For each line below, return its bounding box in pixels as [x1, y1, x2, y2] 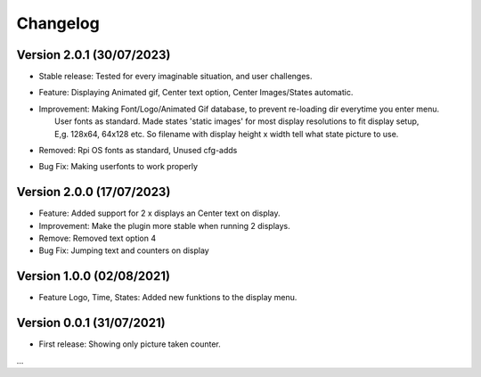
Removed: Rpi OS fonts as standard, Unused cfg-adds [38, 145, 238, 156]
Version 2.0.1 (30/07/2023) [16, 47, 171, 62]
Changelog [16, 13, 100, 33]
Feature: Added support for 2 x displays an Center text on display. [38, 208, 281, 218]
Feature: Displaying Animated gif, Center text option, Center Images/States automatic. [38, 87, 354, 98]
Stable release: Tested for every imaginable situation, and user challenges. [38, 71, 313, 82]
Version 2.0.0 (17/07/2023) [16, 184, 171, 200]
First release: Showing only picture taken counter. [38, 339, 222, 349]
